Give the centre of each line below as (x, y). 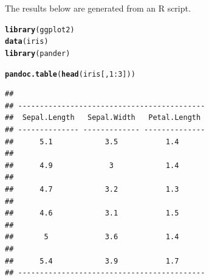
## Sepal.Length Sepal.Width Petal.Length (103, 118)
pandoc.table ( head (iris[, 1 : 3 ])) (70, 74)
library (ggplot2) (40, 30)
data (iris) (27, 42)
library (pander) (38, 53)
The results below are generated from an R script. (98, 8)
